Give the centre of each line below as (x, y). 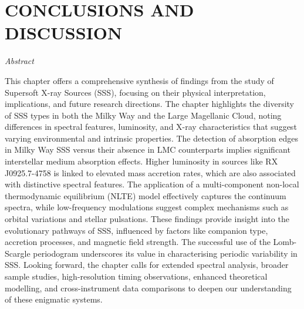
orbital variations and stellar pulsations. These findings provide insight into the (147, 219)
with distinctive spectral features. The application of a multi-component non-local (152, 184)
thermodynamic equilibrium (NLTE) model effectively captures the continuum (146, 195)
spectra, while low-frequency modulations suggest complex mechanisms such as (147, 207)
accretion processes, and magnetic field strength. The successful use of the (138, 242)
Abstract (19, 61)
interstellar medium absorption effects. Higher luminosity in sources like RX (141, 161)
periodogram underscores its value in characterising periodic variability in (165, 253)
